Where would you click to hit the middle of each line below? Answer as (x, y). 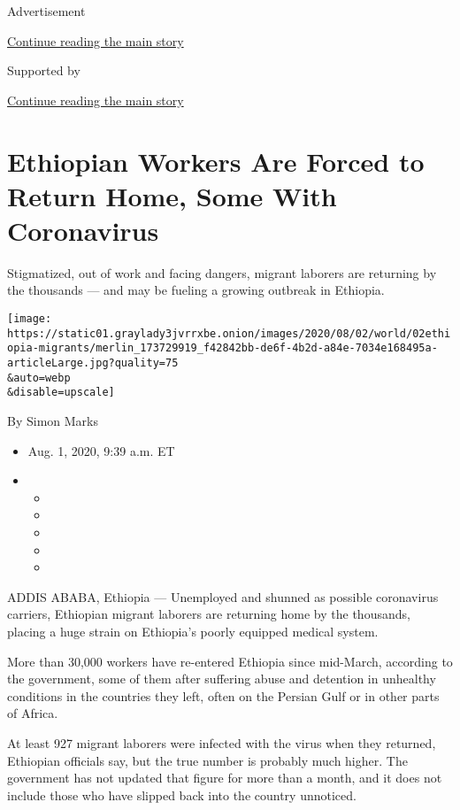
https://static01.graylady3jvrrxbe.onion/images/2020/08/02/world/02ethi (229, 333)
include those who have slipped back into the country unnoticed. (182, 795)
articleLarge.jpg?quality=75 (93, 363)
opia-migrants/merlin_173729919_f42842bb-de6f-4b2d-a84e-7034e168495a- (222, 348)
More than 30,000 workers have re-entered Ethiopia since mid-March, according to (230, 661)
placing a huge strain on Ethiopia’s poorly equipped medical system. (193, 631)
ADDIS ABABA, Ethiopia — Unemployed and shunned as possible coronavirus (223, 596)
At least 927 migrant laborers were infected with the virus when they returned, (222, 742)
